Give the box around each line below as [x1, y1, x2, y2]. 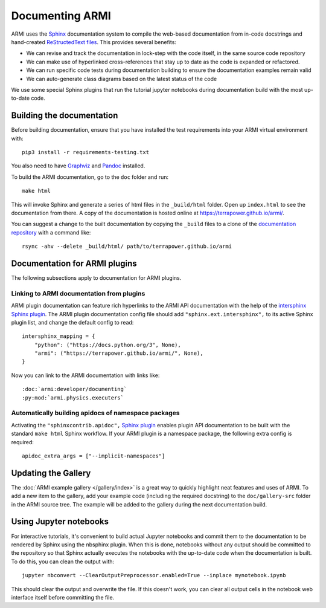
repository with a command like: [11, 228, 91, 236]
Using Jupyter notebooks [11, 517, 109, 527]
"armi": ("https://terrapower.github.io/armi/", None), [34, 350, 203, 357]
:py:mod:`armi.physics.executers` [22, 394, 124, 401]
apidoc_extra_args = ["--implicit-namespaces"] [22, 452, 165, 459]
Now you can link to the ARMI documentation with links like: [11, 372, 160, 379]
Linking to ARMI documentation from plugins [11, 289, 145, 297]
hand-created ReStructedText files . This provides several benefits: [11, 38, 176, 45]
